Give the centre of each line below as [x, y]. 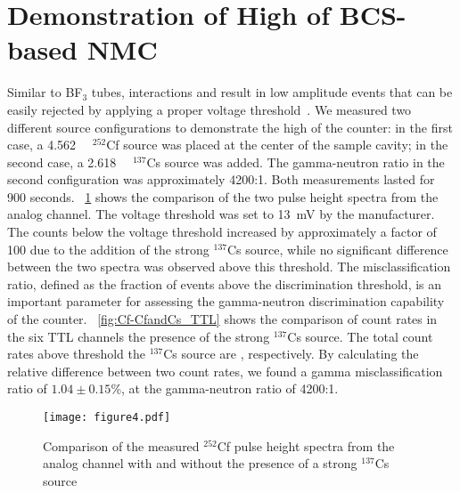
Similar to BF [45, 92]
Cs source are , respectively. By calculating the [291, 354]
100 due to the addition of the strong [108, 249]
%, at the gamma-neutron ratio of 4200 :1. [225, 388]
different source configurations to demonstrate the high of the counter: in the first [230, 127]
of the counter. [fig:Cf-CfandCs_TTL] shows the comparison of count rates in [222, 319]
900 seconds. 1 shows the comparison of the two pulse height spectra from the [223, 196]
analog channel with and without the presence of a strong [200, 463]
